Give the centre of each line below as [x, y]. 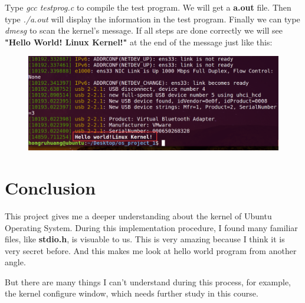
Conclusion [50, 187]
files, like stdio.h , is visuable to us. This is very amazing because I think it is [145, 239]
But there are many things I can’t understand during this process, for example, [148, 281]
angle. [15, 262]
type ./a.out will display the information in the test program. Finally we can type [152, 19]
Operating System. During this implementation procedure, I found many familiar [151, 227]
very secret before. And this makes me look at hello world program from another [151, 250]
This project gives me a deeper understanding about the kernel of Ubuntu [138, 215]
